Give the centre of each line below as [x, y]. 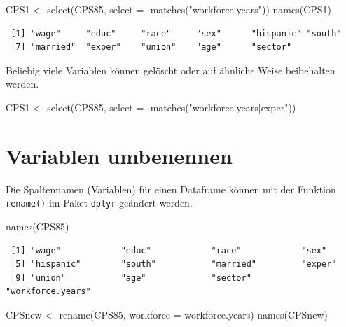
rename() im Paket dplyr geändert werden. [99, 203]
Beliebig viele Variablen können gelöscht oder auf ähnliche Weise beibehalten [171, 70]
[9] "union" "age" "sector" [131, 278]
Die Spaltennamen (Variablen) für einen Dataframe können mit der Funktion [171, 189]
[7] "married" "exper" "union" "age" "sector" [151, 47]
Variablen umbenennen [119, 155]
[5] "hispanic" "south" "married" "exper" [174, 264]
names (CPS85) [37, 226]
